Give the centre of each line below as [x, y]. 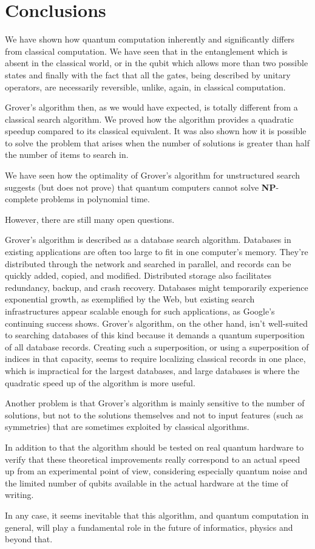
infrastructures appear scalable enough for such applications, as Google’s [140, 311]
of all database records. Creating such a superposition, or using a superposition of [157, 346]
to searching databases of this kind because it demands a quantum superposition [155, 335]
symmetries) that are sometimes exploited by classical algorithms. [127, 427]
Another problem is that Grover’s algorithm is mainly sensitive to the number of [155, 403]
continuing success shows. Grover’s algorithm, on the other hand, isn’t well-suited [157, 323]
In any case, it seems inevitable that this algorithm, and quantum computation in [157, 515]
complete [22, 199]
